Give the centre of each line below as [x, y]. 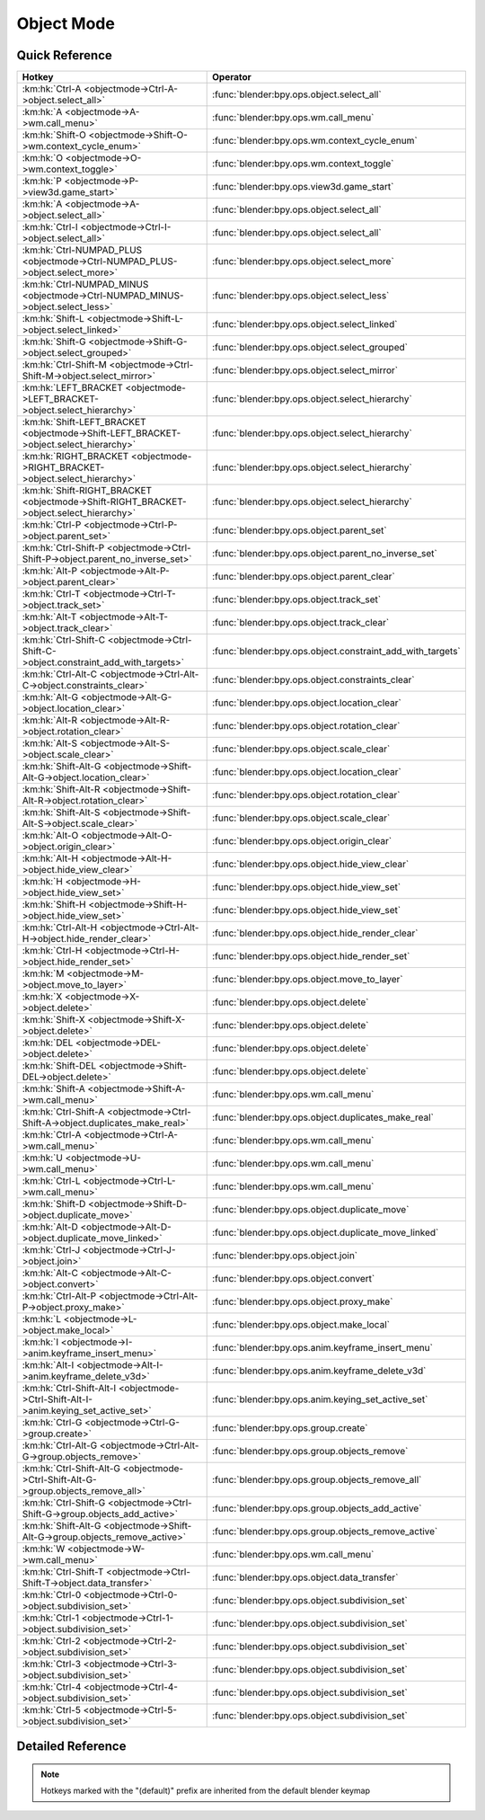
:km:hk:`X [42, 997]
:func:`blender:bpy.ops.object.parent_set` [300, 530]
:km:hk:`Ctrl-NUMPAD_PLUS [82, 250]
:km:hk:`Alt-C [50, 1274]
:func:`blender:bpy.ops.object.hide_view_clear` [311, 865]
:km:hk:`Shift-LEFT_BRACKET [84, 422]
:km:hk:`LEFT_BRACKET [72, 388]
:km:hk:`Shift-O [54, 135]
